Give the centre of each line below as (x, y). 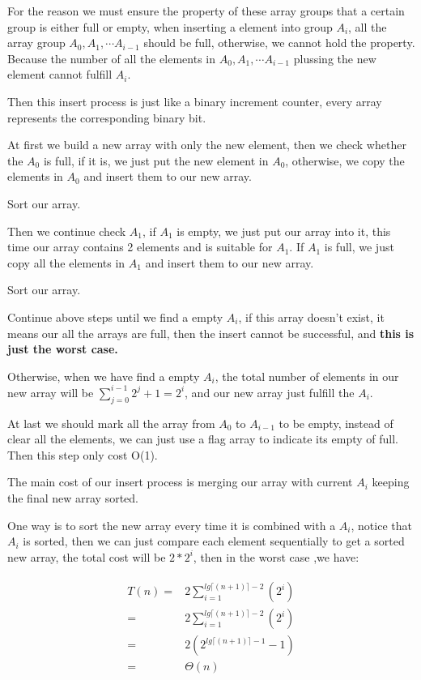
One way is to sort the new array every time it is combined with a (172, 525)
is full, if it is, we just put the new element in (156, 160)
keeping (391, 482)
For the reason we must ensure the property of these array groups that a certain (206, 11)
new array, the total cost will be (87, 556)
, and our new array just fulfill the (270, 392)
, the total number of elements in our (307, 376)
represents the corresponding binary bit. (107, 117)
